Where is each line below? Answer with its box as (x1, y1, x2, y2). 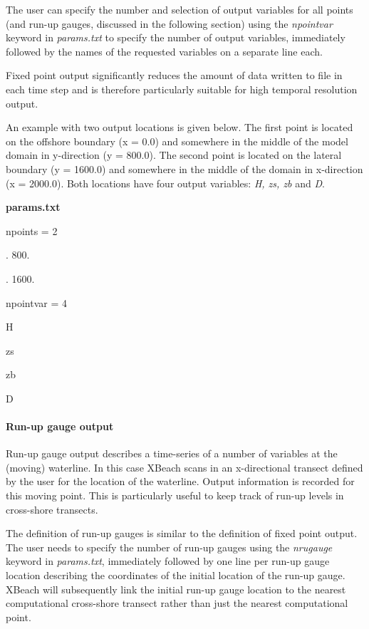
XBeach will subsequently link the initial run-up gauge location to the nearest (6, 581, 346, 596)
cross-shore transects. (6, 501, 98, 516)
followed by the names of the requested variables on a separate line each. (6, 43, 323, 58)
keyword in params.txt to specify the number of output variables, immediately (6, 30, 345, 45)
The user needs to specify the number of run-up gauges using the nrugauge (6, 539, 333, 554)
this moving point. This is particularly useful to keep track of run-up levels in (6, 488, 344, 503)
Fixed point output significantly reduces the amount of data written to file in (6, 68, 343, 83)
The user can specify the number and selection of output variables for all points (6, 2, 353, 16)
